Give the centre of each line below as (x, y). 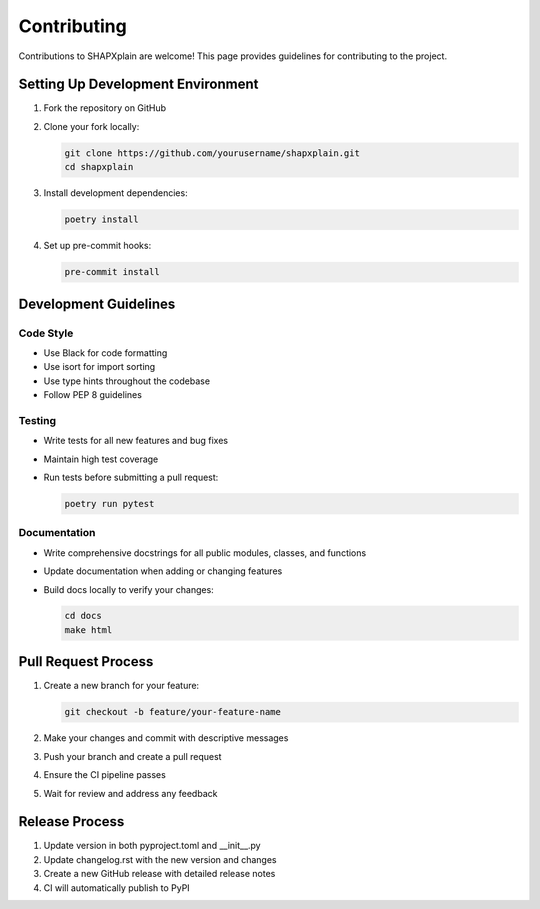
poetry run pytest (109, 503)
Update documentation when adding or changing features (163, 571)
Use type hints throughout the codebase (126, 381)
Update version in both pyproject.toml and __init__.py (152, 846)
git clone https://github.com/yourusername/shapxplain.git (212, 153)
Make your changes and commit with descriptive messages (166, 738)
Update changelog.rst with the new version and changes (160, 859)
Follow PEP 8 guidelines (92, 395)
